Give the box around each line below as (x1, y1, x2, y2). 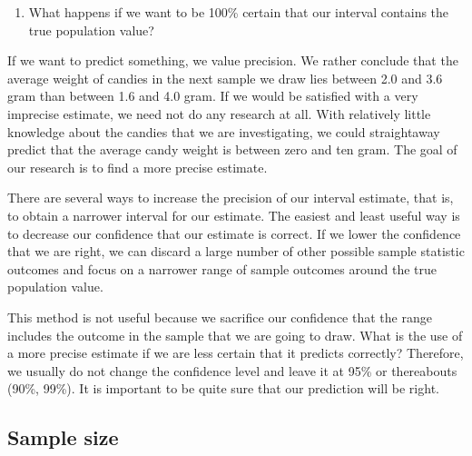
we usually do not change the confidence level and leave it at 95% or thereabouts (7, 361, 457, 380)
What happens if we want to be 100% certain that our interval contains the (28, 3, 449, 21)
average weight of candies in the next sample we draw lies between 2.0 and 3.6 (7, 68, 443, 87)
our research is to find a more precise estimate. (7, 157, 268, 176)
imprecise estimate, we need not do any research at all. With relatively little (7, 104, 431, 123)
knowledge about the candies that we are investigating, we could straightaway (7, 122, 440, 141)
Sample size (7, 423, 119, 451)
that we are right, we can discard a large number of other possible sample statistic (7, 242, 465, 261)
